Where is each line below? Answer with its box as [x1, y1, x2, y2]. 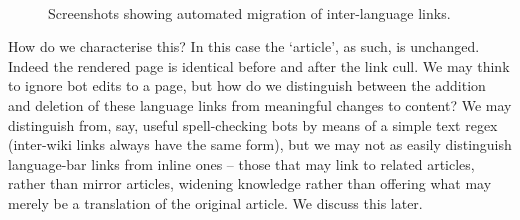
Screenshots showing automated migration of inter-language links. [48, 2, 451, 23]
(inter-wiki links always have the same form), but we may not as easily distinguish [8, 134, 512, 155]
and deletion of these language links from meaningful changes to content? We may [8, 94, 512, 115]
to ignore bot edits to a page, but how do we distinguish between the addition [8, 75, 486, 96]
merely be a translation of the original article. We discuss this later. [8, 192, 423, 213]
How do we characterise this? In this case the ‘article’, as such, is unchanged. [8, 36, 480, 57]
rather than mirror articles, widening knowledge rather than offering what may [8, 173, 492, 194]
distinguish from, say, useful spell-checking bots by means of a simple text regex [8, 114, 498, 135]
